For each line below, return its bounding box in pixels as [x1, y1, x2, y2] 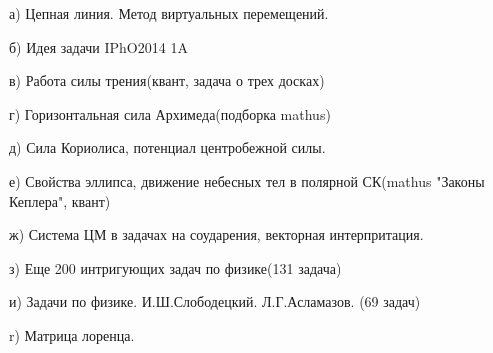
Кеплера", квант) [9, 190, 111, 211]
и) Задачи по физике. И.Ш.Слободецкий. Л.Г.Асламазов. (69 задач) [9, 291, 421, 312]
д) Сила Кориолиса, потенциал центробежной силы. [9, 137, 326, 158]
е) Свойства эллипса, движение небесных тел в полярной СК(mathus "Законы [9, 170, 485, 191]
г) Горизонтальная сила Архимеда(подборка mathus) [9, 103, 331, 124]
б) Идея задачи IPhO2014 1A [9, 36, 188, 57]
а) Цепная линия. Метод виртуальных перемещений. [9, 3, 329, 23]
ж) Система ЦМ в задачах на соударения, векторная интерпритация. [9, 224, 424, 245]
